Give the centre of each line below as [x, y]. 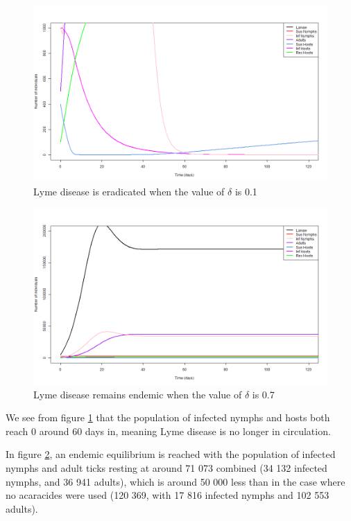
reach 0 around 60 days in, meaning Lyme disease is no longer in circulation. [168, 431]
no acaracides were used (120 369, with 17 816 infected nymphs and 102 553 [168, 495]
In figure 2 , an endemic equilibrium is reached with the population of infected [171, 454]
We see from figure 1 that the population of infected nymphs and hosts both [168, 417]
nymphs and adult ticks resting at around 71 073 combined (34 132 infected [166, 467]
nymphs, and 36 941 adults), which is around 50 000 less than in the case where [175, 481]
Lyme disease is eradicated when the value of [129, 191]
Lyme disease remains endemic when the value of [138, 394]
